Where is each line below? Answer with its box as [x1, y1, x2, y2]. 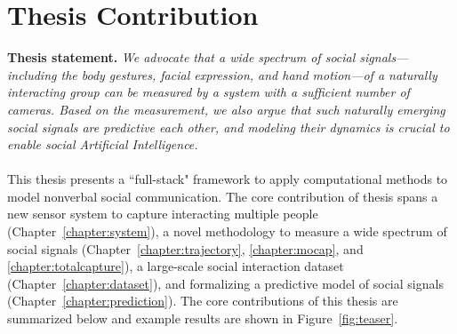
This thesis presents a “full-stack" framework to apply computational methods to [7, 170, 448, 188]
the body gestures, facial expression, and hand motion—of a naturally [60, 65, 437, 83]
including [7, 65, 57, 83]
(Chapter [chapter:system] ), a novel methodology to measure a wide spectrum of [7, 222, 447, 241]
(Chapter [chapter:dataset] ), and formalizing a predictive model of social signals [7, 274, 444, 292]
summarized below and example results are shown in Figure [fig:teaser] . [7, 309, 398, 328]
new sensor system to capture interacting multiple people [7, 204, 318, 223]
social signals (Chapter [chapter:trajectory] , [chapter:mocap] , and [7, 239, 364, 258]
